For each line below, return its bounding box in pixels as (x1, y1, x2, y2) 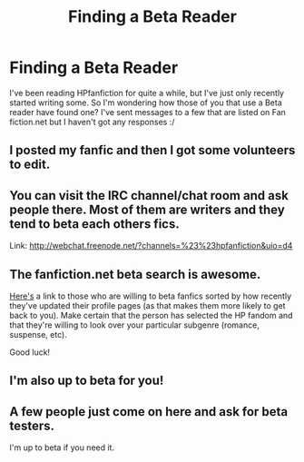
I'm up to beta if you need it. (9, 442, 115, 453)
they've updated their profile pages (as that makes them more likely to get (9, 300, 286, 310)
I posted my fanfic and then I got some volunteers (9, 143, 296, 158)
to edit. (9, 157, 51, 172)
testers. (9, 418, 55, 433)
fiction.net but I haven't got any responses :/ (9, 116, 175, 127)
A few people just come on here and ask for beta (9, 404, 289, 419)
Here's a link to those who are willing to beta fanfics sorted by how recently (9, 290, 292, 301)
